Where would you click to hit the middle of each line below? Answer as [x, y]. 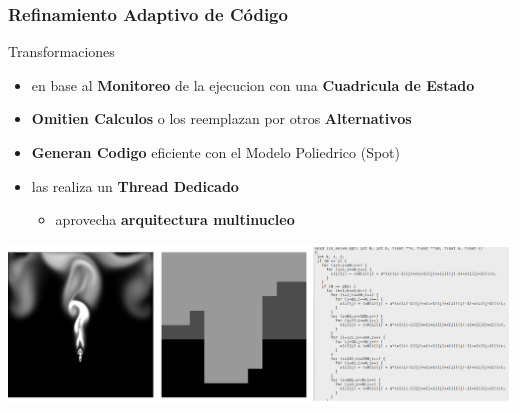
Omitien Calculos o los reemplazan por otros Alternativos [221, 118]
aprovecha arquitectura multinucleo [175, 219]
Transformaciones [61, 51]
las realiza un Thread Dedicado [135, 185]
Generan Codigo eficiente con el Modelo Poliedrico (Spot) [215, 152]
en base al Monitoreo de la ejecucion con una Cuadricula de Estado [253, 84]
